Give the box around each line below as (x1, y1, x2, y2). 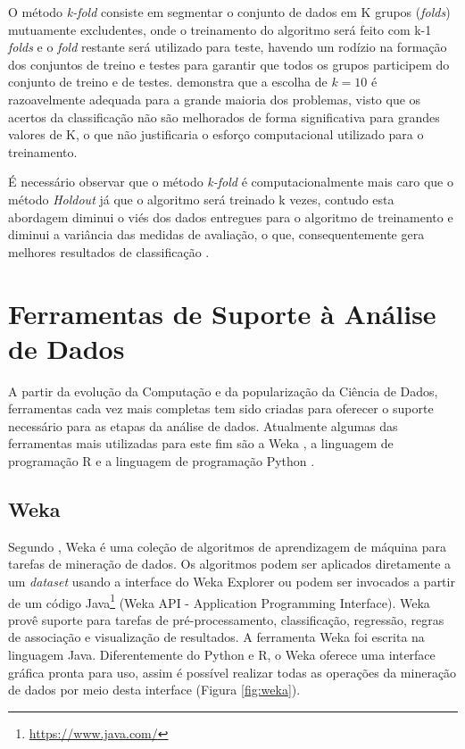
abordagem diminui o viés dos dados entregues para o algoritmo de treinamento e (8, 207, 453, 226)
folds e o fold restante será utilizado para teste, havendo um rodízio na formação (8, 37, 447, 56)
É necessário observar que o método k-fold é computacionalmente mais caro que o (8, 172, 453, 191)
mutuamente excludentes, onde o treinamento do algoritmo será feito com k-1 (8, 20, 432, 38)
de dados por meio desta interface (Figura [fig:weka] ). (8, 680, 301, 699)
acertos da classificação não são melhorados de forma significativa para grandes (8, 107, 440, 126)
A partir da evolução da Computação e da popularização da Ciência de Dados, (8, 381, 438, 400)
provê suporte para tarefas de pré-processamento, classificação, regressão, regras (8, 610, 444, 628)
